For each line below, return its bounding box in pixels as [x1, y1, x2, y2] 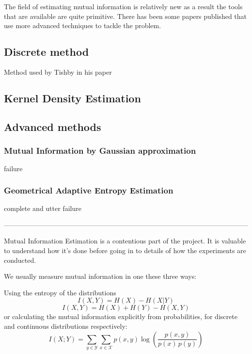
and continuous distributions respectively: [4, 321, 127, 331]
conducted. [4, 255, 36, 265]
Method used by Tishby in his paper [4, 66, 112, 77]
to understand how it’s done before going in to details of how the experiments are [4, 245, 246, 255]
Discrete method [4, 44, 89, 59]
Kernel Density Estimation [4, 90, 141, 105]
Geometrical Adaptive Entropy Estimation [4, 184, 173, 196]
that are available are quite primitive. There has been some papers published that [4, 11, 247, 21]
